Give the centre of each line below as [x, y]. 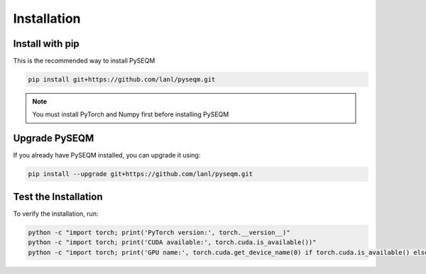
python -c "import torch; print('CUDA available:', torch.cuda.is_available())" [172, 242]
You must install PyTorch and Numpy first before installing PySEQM [131, 114]
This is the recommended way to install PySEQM [84, 61]
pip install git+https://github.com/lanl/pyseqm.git [122, 80]
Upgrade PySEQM [54, 138]
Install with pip [46, 44]
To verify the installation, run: [56, 214]
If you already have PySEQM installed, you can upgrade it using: [107, 155]
